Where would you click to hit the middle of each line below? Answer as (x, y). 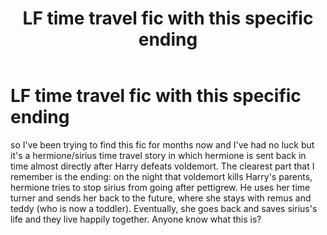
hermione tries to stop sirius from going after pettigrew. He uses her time (160, 187)
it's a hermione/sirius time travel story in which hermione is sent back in (158, 155)
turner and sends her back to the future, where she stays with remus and (161, 198)
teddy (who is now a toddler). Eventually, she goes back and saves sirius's (164, 208)
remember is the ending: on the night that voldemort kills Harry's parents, (161, 176)
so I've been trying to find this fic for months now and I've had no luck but (162, 144)
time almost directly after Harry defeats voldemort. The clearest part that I (162, 166)
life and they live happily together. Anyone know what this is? (136, 219)
